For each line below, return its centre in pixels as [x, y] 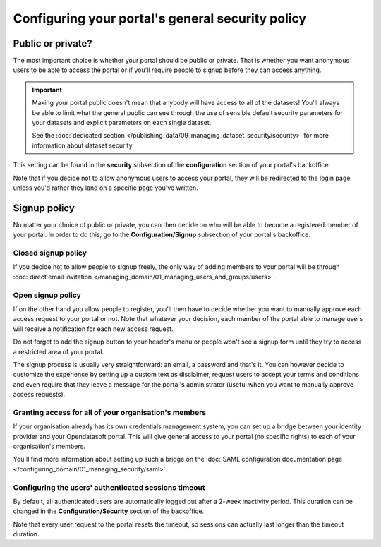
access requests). [39, 395]
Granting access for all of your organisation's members [110, 412]
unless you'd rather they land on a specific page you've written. [106, 188]
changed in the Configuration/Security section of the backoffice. [109, 511]
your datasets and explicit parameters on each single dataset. [122, 123]
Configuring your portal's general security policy [160, 18]
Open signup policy [47, 295]
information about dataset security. [83, 145]
